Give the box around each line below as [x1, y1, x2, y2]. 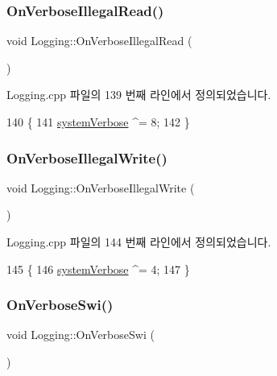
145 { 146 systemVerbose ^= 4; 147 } [6, 260, 190, 277]
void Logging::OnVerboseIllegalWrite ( [6, 179, 195, 196]
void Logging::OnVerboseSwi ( [6, 326, 155, 343]
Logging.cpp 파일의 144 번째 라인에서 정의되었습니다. [6, 233, 271, 250]
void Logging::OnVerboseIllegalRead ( [6, 32, 192, 49]
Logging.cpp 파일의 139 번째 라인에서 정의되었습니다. [6, 86, 271, 103]
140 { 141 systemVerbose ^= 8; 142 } [6, 114, 190, 130]
